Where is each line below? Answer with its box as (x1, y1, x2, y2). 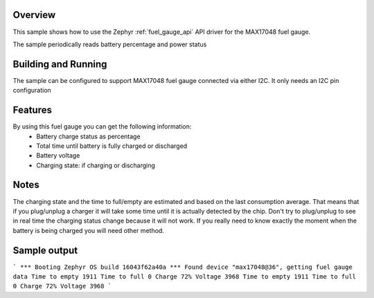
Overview (12, 9, 56, 21)
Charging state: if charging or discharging (36, 161, 156, 169)
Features (12, 104, 52, 116)
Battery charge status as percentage (36, 132, 141, 140)
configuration (12, 86, 51, 95)
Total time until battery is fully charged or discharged (36, 142, 188, 150)
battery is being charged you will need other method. (12, 226, 164, 234)
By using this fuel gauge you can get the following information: (12, 122, 192, 131)
